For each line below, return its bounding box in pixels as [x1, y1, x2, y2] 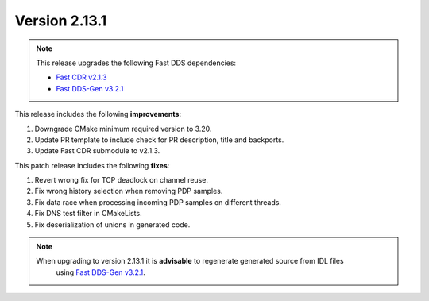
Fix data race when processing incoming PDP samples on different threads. [34, 197, 282, 206]
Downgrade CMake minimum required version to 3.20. [34, 124, 212, 133]
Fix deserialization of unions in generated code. [34, 219, 191, 230]
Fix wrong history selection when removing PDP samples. [34, 187, 223, 196]
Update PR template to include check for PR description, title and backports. [34, 135, 284, 145]
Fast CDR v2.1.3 [56, 72, 107, 83]
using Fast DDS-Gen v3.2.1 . [56, 267, 146, 277]
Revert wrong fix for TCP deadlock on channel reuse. [34, 176, 208, 185]
